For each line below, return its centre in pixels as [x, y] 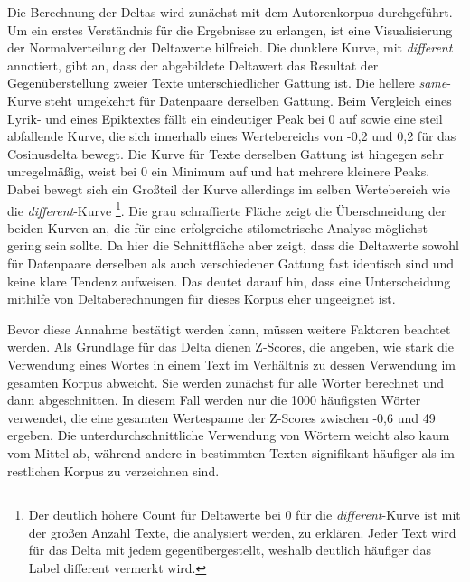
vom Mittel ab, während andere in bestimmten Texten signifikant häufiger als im [231, 452]
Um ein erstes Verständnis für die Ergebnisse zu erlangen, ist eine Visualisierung [230, 29]
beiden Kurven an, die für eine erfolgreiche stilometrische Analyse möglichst [217, 227]
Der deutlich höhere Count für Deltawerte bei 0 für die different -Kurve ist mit [244, 515]
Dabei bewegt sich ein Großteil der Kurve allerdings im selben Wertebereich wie [229, 188]
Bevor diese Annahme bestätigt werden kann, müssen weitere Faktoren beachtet [229, 329]
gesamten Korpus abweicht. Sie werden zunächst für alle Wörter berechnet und [226, 382]
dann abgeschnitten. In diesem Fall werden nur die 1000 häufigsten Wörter [214, 400]
